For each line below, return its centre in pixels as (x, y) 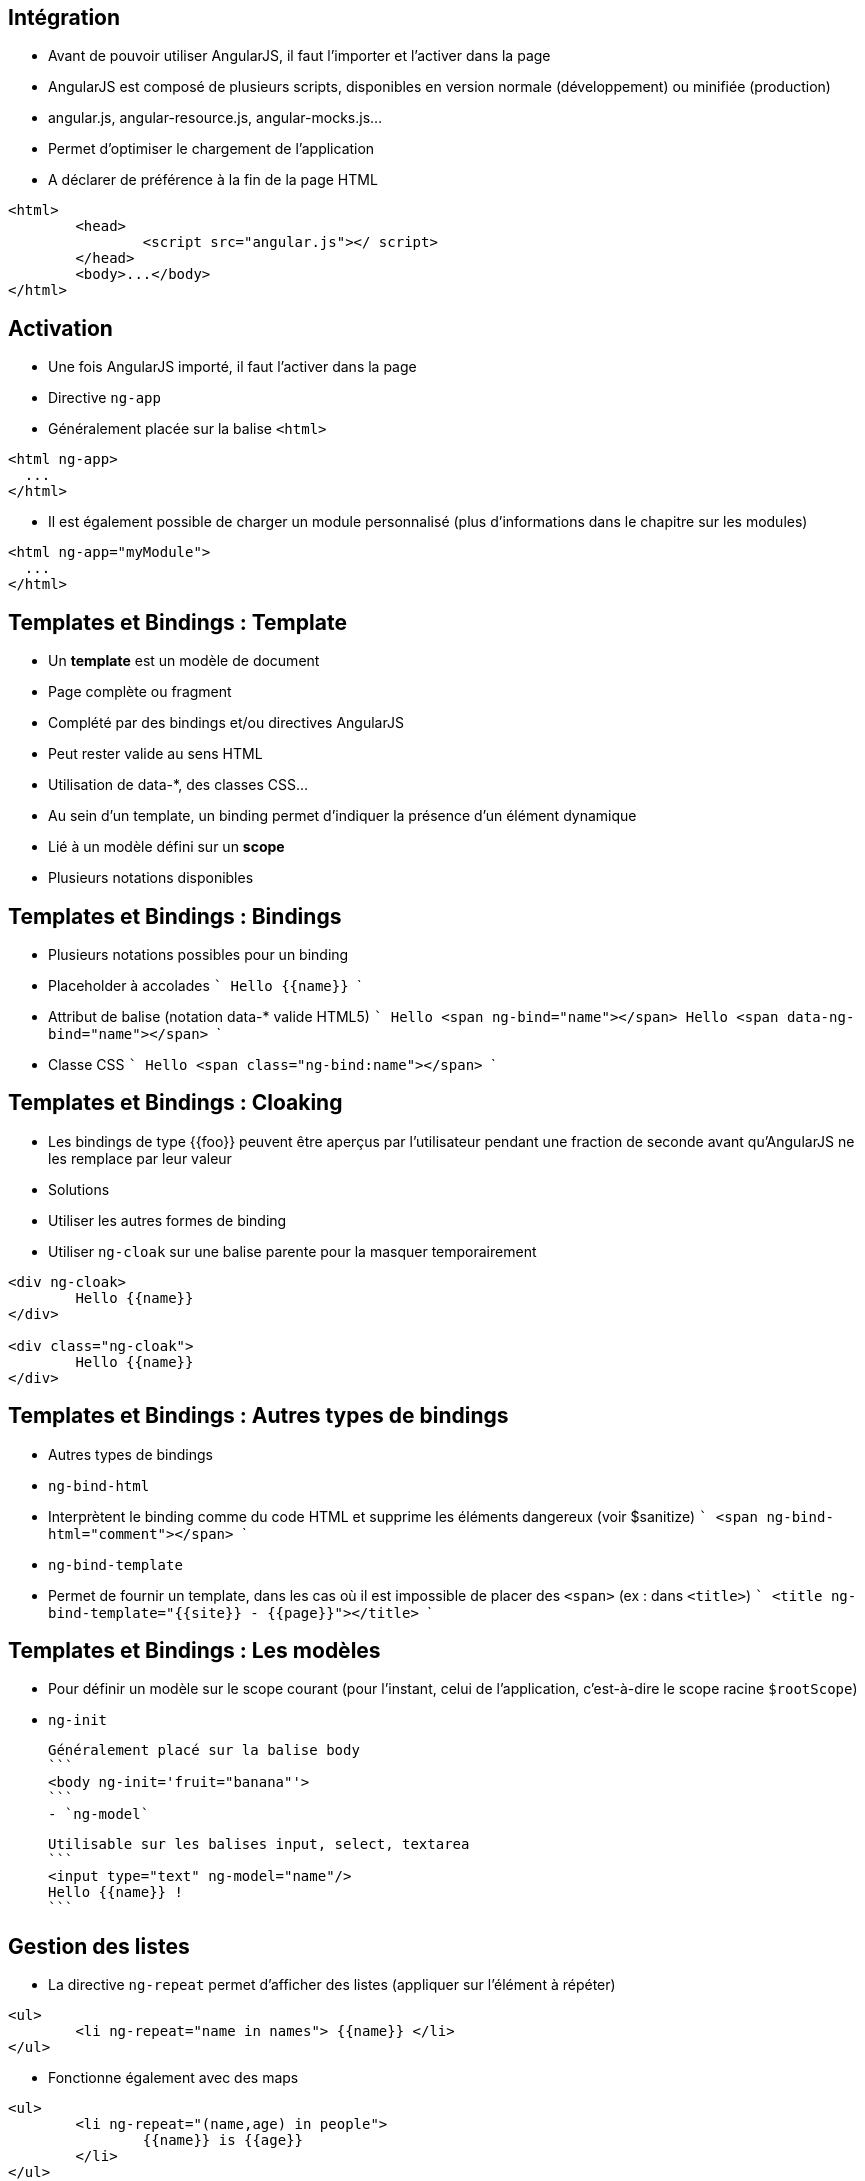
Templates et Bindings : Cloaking (175, 1103)
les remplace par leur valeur (140, 1158)
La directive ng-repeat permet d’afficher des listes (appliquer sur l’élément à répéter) (332, 1985)
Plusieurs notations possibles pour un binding (198, 954)
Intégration (64, 17)
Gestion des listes (99, 1946)
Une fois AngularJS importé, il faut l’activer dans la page (232, 367)
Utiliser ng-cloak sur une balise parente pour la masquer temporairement (292, 1251)
